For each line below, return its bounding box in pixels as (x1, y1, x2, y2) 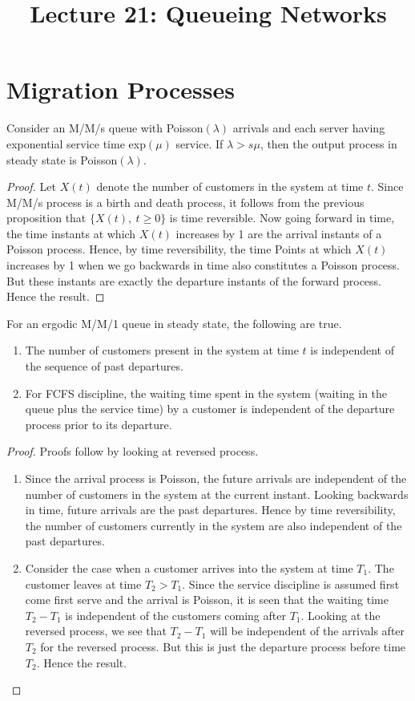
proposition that (6, 209, 87, 226)
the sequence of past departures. (25, 358, 183, 375)
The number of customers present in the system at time (25, 342, 299, 359)
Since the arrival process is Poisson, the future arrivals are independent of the (25, 470, 407, 486)
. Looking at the (300, 606, 381, 623)
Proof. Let (6, 178, 56, 195)
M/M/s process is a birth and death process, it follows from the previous (6, 193, 365, 210)
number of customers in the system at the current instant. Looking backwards (25, 485, 409, 502)
